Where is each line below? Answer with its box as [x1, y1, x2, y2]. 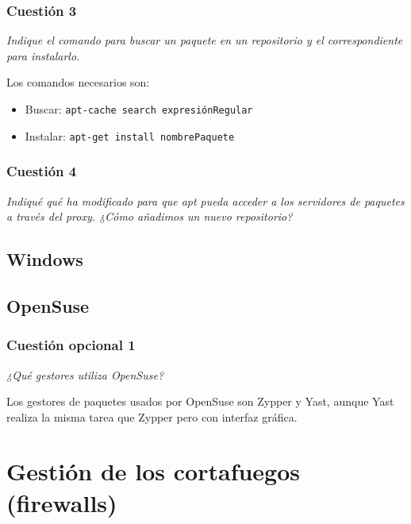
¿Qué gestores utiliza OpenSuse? [6, 366, 164, 383]
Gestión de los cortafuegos [6, 455, 301, 487]
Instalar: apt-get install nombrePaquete [25, 127, 235, 144]
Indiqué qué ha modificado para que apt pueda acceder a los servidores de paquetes [6, 192, 405, 209]
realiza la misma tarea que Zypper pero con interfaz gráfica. [6, 408, 298, 425]
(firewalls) [6, 486, 117, 518]
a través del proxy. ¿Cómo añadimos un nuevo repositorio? [6, 208, 293, 225]
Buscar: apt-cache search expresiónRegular [25, 101, 253, 117]
